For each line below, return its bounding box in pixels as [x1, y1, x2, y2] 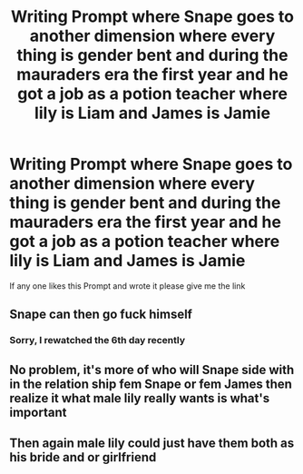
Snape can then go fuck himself [9, 307, 193, 322]
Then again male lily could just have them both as [9, 436, 295, 451]
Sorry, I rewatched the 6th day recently [9, 334, 186, 347]
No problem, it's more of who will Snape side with [9, 361, 295, 378]
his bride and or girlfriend [9, 449, 157, 465]
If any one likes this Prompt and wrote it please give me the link [9, 280, 246, 291]
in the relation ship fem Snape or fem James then [9, 376, 293, 391]
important [9, 404, 67, 420]
